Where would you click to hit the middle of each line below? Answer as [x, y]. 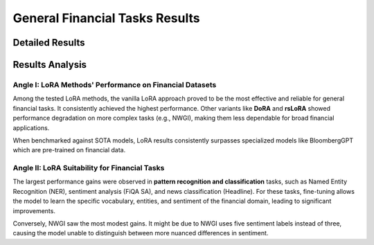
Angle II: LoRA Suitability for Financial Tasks [89, 168]
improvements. [34, 210]
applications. [31, 127]
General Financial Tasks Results [106, 18]
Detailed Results [49, 43]
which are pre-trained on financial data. [69, 150]
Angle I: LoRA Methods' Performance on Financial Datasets [115, 84]
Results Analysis [50, 65]
